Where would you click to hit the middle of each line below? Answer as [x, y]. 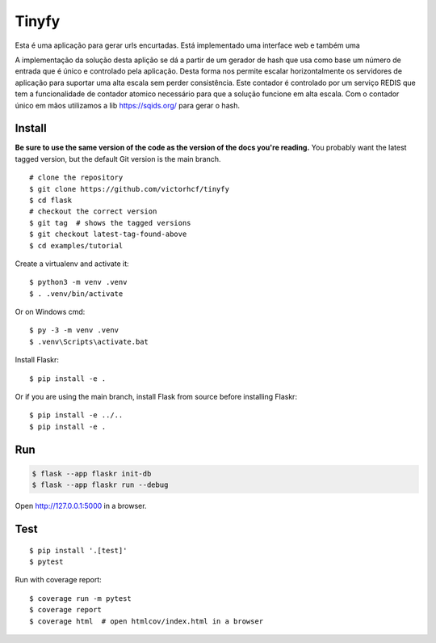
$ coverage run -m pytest [81, 598]
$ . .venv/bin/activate [76, 294]
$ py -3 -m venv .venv [74, 330]
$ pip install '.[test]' [78, 550]
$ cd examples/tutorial [76, 245]
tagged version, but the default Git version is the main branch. [118, 159]
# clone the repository [76, 178]
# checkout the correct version [93, 212]
